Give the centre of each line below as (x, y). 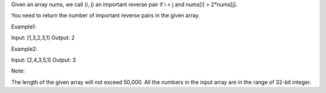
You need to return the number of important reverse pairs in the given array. (106, 16)
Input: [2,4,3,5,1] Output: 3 (43, 60)
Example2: (24, 49)
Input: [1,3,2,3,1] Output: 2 (43, 38)
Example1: (24, 27)
